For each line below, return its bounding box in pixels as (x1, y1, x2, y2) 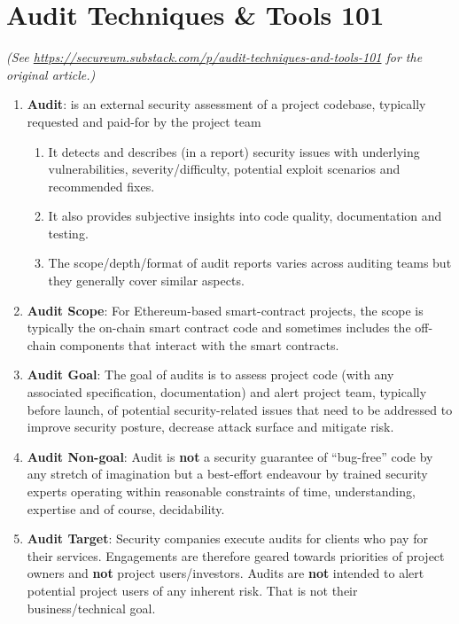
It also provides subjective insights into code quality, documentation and (48, 207, 442, 225)
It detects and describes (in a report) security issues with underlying (48, 142, 420, 160)
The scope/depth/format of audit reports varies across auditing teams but (48, 253, 452, 272)
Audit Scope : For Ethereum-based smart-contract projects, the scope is (27, 300, 424, 319)
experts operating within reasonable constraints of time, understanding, (27, 482, 416, 500)
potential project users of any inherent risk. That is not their (27, 581, 358, 599)
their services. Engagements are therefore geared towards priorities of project (27, 546, 445, 565)
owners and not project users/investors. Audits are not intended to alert (27, 564, 424, 582)
